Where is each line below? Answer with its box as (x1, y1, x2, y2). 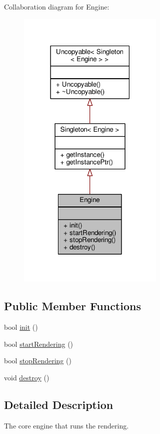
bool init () (4, 322, 38, 332)
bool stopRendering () (4, 355, 71, 366)
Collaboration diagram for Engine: (4, 2, 109, 12)
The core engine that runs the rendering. (4, 420, 129, 430)
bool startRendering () (4, 338, 73, 349)
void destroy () (4, 372, 49, 382)
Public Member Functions (4, 298, 141, 314)
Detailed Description (4, 396, 113, 412)
